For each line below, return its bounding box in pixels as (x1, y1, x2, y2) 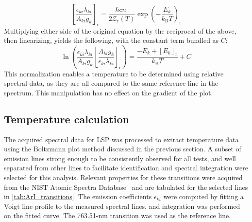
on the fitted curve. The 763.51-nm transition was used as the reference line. (4, 210, 231, 221)
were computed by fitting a (163, 191, 244, 202)
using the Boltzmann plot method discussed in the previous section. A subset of (4, 144, 241, 154)
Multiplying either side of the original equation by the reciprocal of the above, (4, 25, 236, 36)
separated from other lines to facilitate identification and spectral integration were (4, 163, 248, 173)
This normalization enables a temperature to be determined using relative (4, 68, 224, 78)
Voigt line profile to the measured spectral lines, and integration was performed (4, 201, 240, 211)
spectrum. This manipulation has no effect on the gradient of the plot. (4, 87, 213, 97)
